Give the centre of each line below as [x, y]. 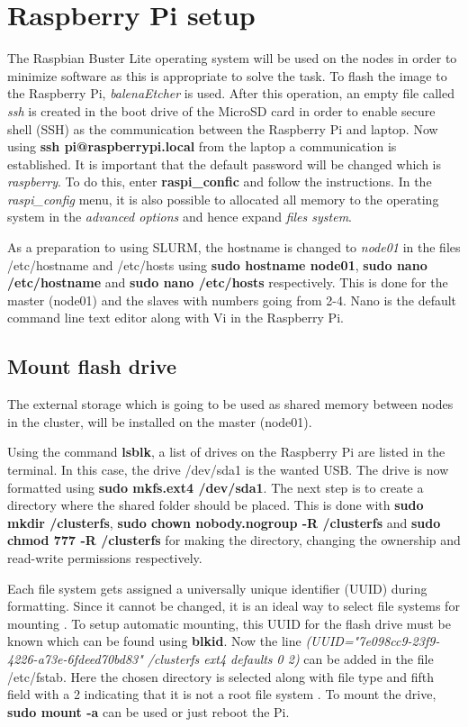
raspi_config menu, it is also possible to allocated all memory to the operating [223, 199]
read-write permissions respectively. [105, 557]
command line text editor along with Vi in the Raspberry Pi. [175, 318]
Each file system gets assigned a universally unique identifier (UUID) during [217, 588]
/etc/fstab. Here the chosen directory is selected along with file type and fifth [221, 676]
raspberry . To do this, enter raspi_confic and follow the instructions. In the [220, 182]
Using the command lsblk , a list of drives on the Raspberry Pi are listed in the [226, 452]
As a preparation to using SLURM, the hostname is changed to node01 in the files [234, 247]
